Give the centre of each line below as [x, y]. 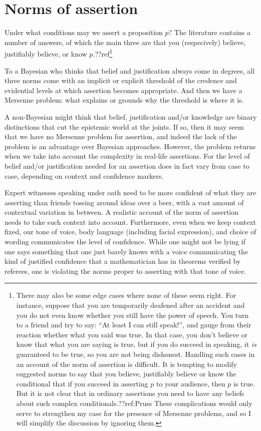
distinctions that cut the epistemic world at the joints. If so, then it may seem [124, 126]
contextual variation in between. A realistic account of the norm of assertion [122, 212]
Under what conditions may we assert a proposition [84, 32]
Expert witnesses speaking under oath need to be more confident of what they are [130, 192]
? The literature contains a [210, 32]
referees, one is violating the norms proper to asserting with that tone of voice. [125, 271]
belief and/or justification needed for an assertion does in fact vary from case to [127, 165]
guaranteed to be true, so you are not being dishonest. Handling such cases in [136, 354]
